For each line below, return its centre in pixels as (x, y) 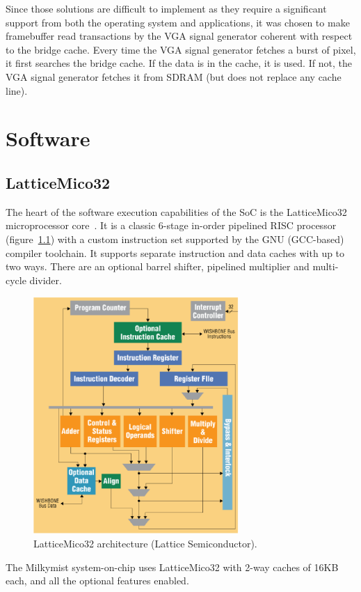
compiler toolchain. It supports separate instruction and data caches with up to (175, 252)
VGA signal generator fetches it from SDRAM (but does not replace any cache (174, 76)
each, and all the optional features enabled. (97, 581)
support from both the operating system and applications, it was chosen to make (178, 22)
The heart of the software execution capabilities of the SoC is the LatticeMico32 (176, 211)
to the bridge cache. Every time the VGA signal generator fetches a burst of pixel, (181, 49)
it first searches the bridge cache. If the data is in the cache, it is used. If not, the (179, 63)
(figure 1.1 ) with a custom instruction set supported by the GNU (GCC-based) (175, 239)
